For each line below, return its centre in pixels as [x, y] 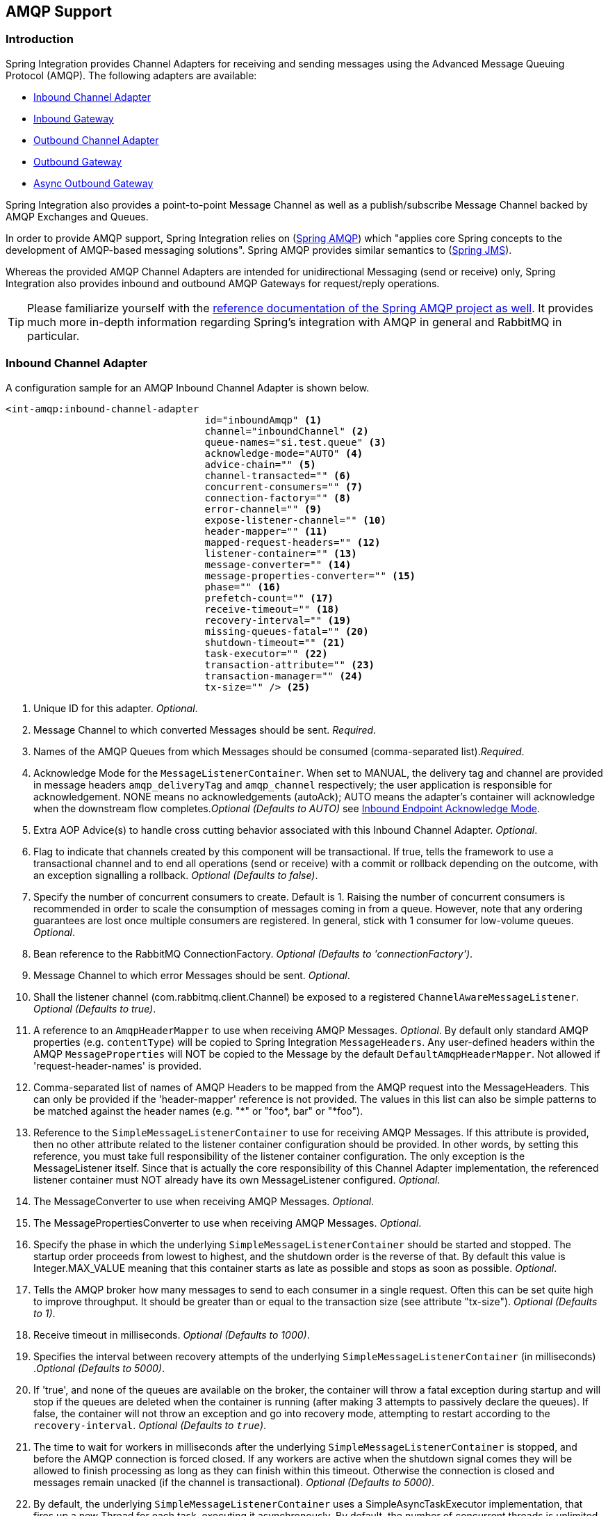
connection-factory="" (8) [278, 498]
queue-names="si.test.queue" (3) [295, 442]
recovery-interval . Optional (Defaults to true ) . [150, 1425]
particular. [54, 336]
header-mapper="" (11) [266, 531]
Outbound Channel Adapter [96, 140]
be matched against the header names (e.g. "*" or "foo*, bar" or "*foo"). [198, 1111]
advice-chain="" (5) [260, 464]
